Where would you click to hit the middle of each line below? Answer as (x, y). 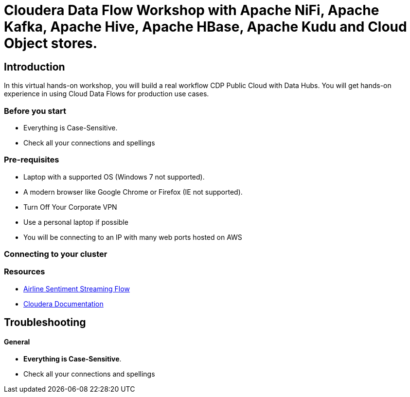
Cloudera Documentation (63, 304)
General (17, 342)
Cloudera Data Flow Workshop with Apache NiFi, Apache (192, 10)
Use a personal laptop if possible (76, 222)
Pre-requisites (32, 160)
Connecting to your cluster (56, 254)
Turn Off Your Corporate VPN (70, 207)
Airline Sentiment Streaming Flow (77, 289)
